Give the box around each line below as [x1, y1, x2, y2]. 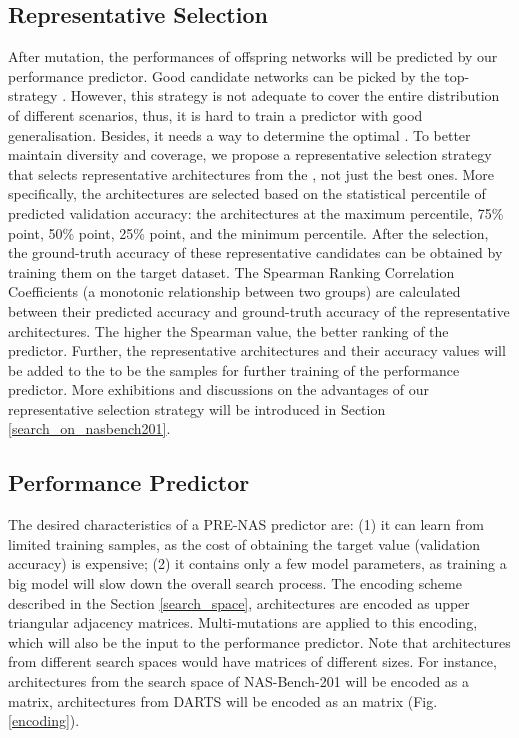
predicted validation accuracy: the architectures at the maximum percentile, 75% [8, 202, 504, 223]
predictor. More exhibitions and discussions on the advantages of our [8, 379, 430, 400]
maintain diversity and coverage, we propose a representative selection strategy [8, 144, 492, 165]
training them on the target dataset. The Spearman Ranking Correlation [8, 261, 455, 282]
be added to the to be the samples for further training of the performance [8, 359, 460, 380]
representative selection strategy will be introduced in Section [8, 398, 386, 419]
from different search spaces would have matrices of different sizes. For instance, [8, 651, 497, 672]
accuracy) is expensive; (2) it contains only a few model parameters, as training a [8, 553, 507, 574]
